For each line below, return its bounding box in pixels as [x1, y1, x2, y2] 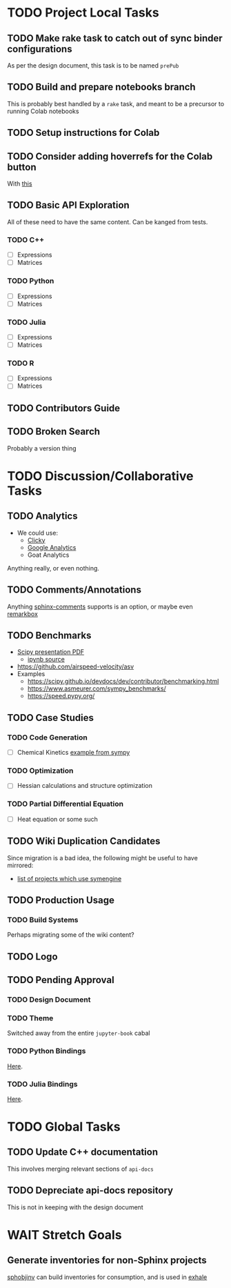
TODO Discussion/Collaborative [7, 468, 194, 484]
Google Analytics [27, 543, 77, 551]
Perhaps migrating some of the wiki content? [7, 931, 134, 939]
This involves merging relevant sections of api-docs [7, 1165, 154, 1173]
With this [7, 179, 32, 188]
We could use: [17, 528, 59, 537]
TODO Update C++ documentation [7, 1147, 159, 1158]
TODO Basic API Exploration [7, 199, 130, 211]
